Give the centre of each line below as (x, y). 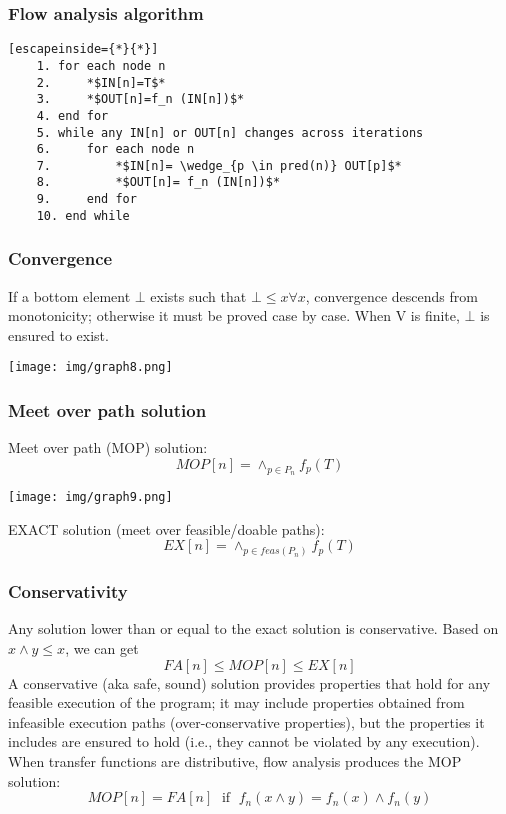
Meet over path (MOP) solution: (108, 447)
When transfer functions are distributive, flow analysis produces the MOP (235, 761)
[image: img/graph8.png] (90, 367)
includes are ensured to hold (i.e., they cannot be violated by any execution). (244, 741)
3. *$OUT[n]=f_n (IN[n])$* (140, 99)
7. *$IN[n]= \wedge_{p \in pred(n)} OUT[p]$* (219, 165)
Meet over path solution (107, 410)
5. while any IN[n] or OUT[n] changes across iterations (230, 132)
